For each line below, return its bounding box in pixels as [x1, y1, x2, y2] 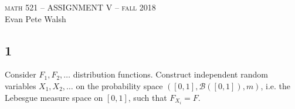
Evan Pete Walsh [5, 12, 66, 24]
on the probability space [76, 79, 163, 92]
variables [5, 79, 36, 92]
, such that [128, 91, 167, 103]
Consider [5, 68, 36, 80]
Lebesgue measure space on [5, 91, 103, 103]
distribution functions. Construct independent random [73, 68, 268, 80]
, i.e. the [260, 79, 290, 92]
